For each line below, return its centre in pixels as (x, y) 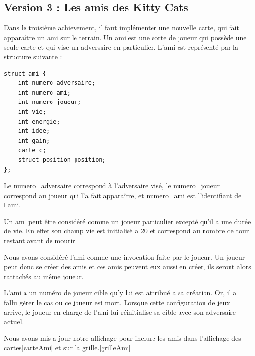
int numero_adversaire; (57, 83)
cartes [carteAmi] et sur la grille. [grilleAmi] (67, 347)
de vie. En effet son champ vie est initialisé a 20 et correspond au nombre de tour (127, 231)
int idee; (34, 131)
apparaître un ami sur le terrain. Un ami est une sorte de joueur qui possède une (125, 37)
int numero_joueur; (50, 102)
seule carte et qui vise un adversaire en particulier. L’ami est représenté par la (121, 47)
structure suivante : (33, 56)
